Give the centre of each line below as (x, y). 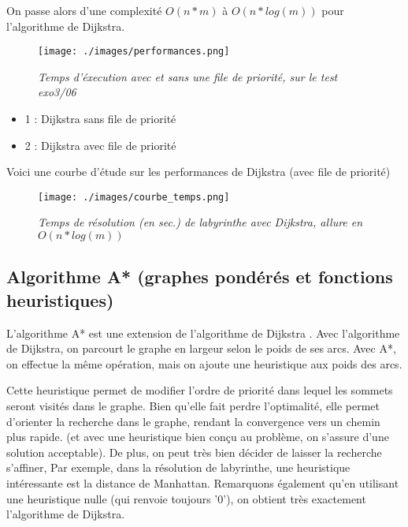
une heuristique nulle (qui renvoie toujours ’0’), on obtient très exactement (186, 498)
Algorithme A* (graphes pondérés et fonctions (200, 277)
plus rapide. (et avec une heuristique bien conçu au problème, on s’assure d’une (198, 437)
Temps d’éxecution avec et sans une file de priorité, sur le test (188, 76)
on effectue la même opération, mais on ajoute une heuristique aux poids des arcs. (204, 363)
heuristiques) (60, 299)
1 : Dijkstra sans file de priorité (100, 119)
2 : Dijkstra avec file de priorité (100, 145)
